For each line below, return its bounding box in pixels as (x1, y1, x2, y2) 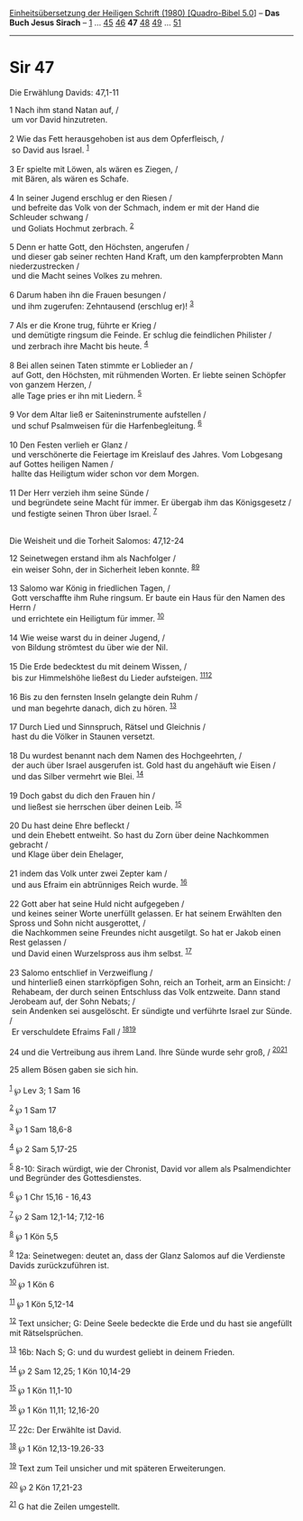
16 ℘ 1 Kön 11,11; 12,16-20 (9, 1403, 100, 1415)
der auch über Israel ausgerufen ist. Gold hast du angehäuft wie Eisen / (11, 760, 277, 770)
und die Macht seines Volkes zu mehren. (11, 271, 162, 281)
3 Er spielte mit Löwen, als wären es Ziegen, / (9, 163, 179, 174)
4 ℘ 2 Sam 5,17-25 (9, 1142, 78, 1154)
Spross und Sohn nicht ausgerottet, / (9, 917, 146, 928)
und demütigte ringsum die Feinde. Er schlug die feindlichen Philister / (11, 329, 272, 340)
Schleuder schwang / (9, 211, 88, 222)
